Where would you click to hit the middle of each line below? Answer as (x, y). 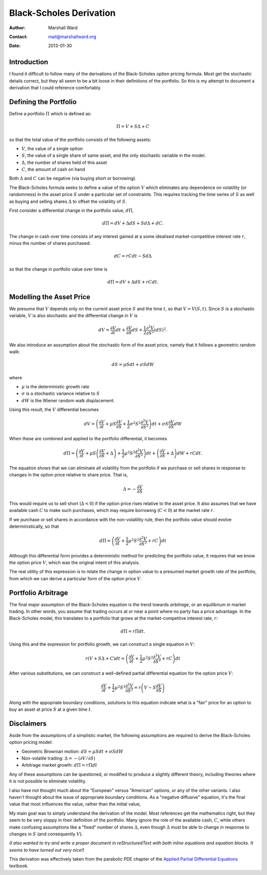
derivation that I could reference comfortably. (55, 88)
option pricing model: (31, 742)
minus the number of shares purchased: (50, 243)
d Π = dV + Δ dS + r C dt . (133, 282)
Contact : (19, 37)
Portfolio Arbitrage (39, 593)
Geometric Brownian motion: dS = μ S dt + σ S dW (72, 751)
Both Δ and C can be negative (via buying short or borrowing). (73, 179)
